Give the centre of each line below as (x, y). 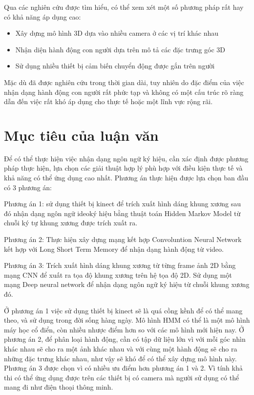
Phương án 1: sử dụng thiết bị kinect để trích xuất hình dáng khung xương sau (123, 204)
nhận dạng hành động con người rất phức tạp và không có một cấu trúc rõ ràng (124, 92)
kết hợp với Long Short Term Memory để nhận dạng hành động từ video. (114, 249)
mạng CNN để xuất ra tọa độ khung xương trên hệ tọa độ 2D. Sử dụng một (118, 274)
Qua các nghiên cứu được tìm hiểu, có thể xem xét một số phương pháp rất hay (124, 7)
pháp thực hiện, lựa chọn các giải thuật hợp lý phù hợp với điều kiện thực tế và (123, 168)
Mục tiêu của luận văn (81, 135)
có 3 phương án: (28, 187)
